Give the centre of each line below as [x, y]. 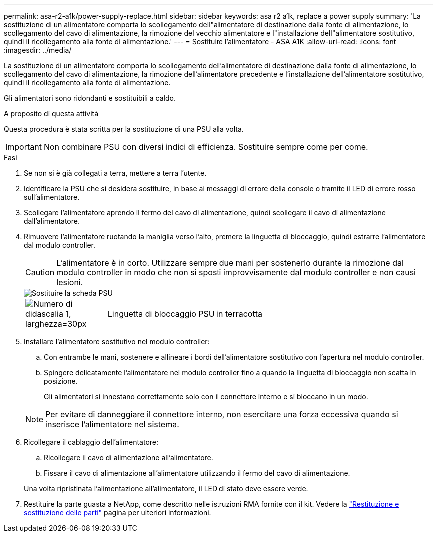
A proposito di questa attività [51, 114]
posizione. [61, 381]
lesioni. [70, 282]
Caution [40, 272]
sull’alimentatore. [52, 197]
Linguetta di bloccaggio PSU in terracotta [185, 314]
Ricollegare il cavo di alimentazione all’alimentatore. [128, 457]
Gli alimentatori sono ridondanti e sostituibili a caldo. [90, 98]
